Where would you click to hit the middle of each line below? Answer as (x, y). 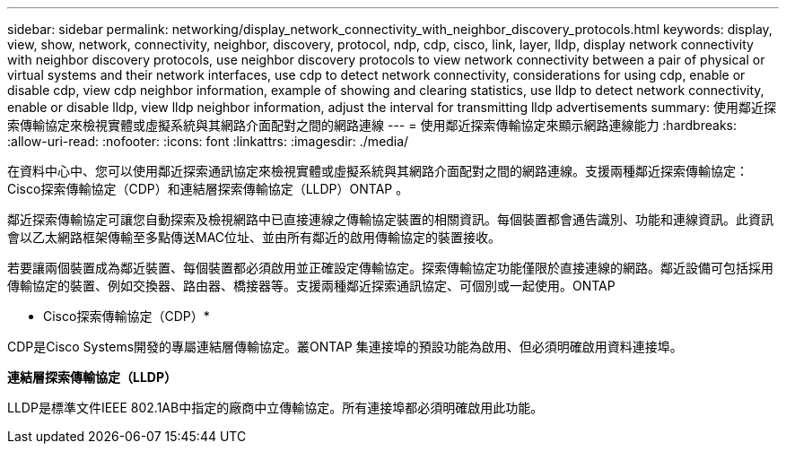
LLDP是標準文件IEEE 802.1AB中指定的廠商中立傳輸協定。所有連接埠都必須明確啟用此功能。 (275, 408)
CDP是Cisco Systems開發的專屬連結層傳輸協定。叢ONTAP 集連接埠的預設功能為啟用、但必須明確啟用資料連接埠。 (345, 347)
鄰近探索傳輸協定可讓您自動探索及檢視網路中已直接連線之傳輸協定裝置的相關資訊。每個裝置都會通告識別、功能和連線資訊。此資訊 (390, 219)
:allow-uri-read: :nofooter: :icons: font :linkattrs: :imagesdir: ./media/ (208, 141)
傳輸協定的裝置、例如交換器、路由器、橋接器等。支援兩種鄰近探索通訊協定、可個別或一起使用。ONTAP (311, 286)
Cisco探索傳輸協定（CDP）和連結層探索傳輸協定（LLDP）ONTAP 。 (208, 189)
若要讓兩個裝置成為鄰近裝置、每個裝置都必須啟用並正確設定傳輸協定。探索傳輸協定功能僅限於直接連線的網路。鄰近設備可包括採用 (390, 268)
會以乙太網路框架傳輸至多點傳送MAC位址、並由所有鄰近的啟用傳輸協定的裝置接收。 (254, 237)
